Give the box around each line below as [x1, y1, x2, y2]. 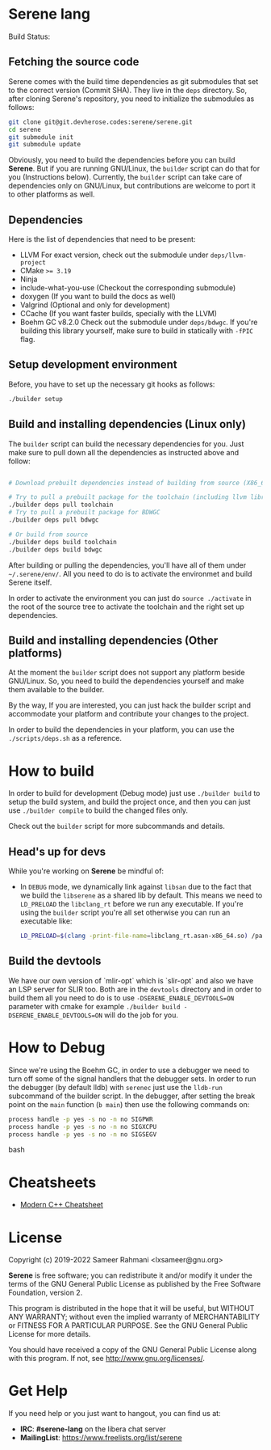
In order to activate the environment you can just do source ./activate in [8, 593, 252, 602]
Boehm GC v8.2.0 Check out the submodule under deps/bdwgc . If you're [19, 317, 258, 328]
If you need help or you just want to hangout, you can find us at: [8, 1409, 221, 1418]
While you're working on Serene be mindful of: [8, 866, 164, 876]
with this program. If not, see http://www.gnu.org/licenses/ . [8, 1354, 206, 1363]
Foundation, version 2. [8, 1287, 83, 1298]
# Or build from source [8, 531, 89, 539]
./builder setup [8, 395, 63, 403]
